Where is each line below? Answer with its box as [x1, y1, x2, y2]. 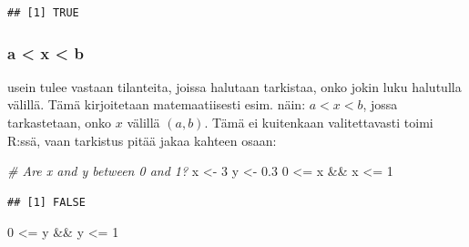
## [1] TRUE [7, 6, 79, 19]
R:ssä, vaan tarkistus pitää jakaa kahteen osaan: [7, 130, 277, 149]
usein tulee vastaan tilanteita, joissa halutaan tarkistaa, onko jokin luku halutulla [7, 77, 462, 96]
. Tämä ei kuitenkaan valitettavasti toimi [204, 113, 433, 131]
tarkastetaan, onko [7, 113, 112, 131]
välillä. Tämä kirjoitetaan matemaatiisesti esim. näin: [7, 95, 306, 114]
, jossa [362, 95, 398, 114]
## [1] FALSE [7, 195, 86, 209]
